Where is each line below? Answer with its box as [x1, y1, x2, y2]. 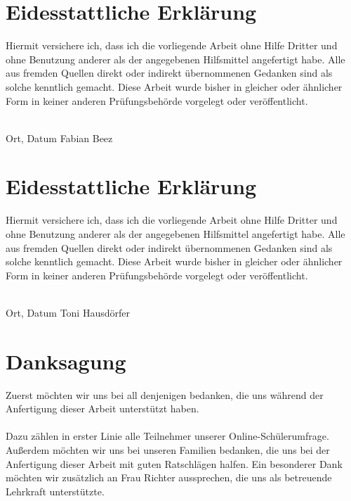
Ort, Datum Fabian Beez [6, 130, 113, 145]
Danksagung [6, 346, 126, 375]
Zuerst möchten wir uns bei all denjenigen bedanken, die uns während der [6, 387, 324, 402]
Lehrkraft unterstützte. [6, 483, 105, 498]
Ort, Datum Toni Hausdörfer [6, 305, 130, 319]
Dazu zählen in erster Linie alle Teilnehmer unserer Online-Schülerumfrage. [6, 429, 329, 443]
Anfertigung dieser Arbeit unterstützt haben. [6, 401, 199, 416]
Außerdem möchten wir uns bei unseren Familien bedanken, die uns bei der [6, 443, 330, 457]
